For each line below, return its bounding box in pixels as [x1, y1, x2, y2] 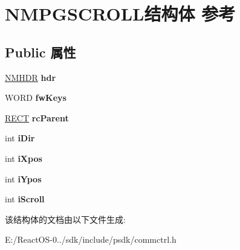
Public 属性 [5, 42, 76, 61]
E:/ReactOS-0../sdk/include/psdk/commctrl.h [5, 233, 177, 246]
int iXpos [5, 152, 42, 164]
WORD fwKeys [5, 91, 66, 104]
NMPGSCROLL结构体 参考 [5, 1, 236, 26]
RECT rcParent [5, 111, 69, 124]
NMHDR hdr [5, 71, 56, 83]
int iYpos [5, 172, 42, 185]
